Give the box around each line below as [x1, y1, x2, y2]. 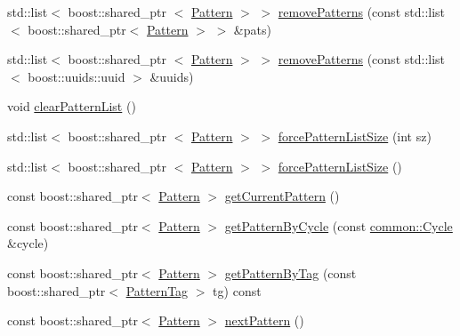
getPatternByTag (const [224, 263, 357, 282]
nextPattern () [224, 311, 304, 330]
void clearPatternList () [7, 97, 136, 116]
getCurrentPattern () [224, 187, 340, 205]
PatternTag [125, 281, 189, 300]
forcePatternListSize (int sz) [278, 126, 432, 145]
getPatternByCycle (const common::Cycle [224, 216, 453, 235]
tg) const [213, 281, 262, 300]
